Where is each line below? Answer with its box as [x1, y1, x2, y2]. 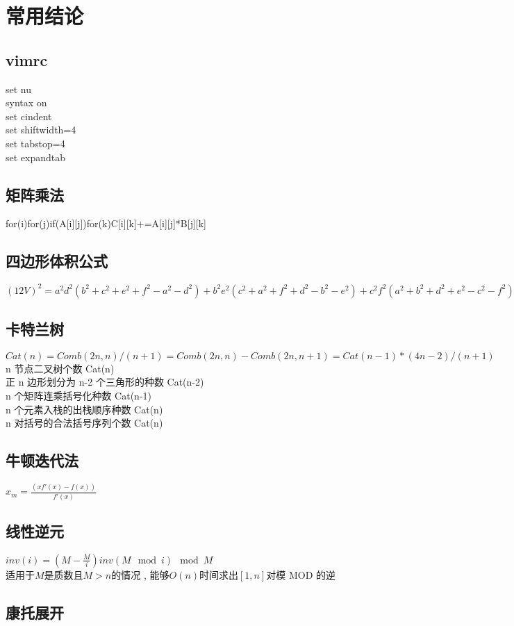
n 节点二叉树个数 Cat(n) [6, 361, 115, 375]
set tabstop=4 [6, 135, 65, 150]
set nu [6, 81, 32, 96]
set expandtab [6, 149, 66, 164]
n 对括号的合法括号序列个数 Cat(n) [6, 415, 163, 430]
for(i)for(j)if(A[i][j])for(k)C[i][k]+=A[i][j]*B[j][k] [6, 216, 207, 231]
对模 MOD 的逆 [266, 567, 336, 582]
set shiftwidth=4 [6, 122, 76, 137]
